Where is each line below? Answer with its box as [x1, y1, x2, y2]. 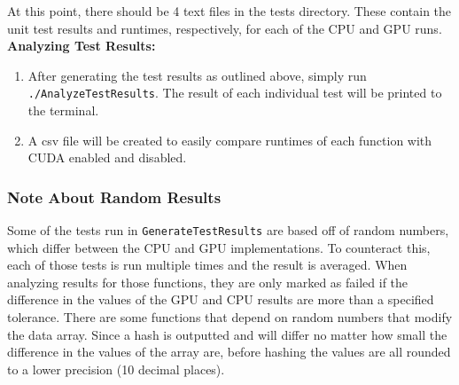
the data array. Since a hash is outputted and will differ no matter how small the [7, 325, 447, 343]
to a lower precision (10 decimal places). [7, 359, 225, 378]
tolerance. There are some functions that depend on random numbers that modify [7, 308, 453, 326]
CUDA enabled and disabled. [27, 148, 187, 167]
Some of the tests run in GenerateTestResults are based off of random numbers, [7, 221, 449, 240]
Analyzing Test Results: [7, 36, 156, 55]
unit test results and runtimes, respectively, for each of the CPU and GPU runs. [7, 19, 442, 37]
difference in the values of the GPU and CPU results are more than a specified [7, 290, 434, 309]
